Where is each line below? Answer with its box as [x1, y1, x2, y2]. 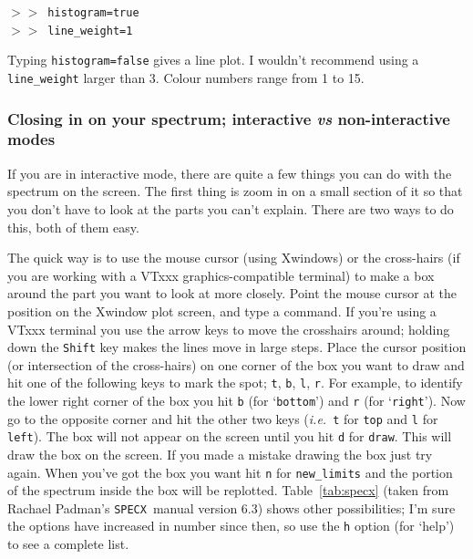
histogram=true [47, 6, 139, 19]
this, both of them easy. [7, 217, 139, 236]
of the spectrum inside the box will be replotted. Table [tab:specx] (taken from [7, 481, 449, 500]
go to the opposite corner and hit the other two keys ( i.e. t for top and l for [7, 409, 438, 428]
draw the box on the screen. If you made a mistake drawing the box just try [7, 444, 433, 463]
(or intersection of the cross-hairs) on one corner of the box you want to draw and [7, 355, 465, 374]
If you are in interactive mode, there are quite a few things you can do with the [7, 163, 452, 182]
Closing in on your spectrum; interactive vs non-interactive [7, 107, 450, 129]
